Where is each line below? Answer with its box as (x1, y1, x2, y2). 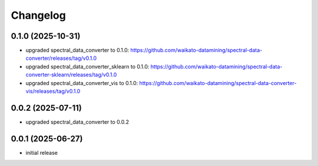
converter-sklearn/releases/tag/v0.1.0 (25, 71, 117, 79)
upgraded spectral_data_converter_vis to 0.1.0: (25, 79, 138, 86)
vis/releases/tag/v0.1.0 (25, 88, 81, 95)
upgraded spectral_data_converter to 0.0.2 (25, 118, 130, 126)
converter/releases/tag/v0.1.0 (25, 55, 97, 62)
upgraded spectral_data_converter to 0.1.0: (25, 47, 130, 54)
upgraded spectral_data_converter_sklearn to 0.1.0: (25, 63, 150, 70)
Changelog (11, 9, 66, 22)
